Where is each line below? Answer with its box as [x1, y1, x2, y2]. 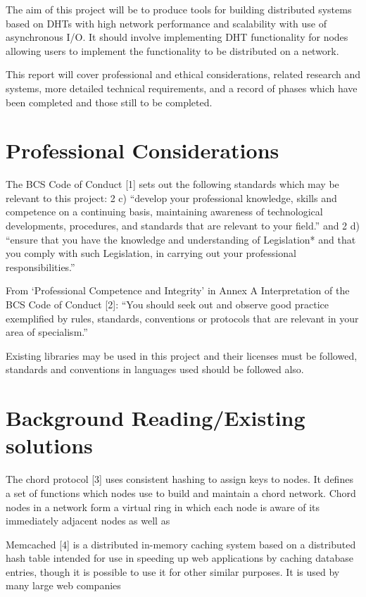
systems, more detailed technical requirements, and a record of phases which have [6, 80, 358, 95]
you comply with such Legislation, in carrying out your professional [6, 246, 296, 260]
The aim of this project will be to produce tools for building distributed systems [6, 2, 352, 16]
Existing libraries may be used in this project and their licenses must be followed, [6, 348, 358, 363]
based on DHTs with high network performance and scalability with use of [6, 15, 327, 30]
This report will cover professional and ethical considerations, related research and [6, 67, 360, 82]
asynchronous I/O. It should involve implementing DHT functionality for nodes [6, 30, 348, 44]
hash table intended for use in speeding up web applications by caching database [6, 551, 353, 565]
